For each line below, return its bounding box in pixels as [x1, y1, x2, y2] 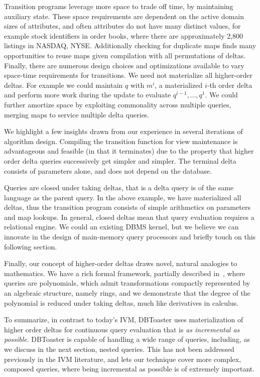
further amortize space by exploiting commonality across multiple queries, [4, 99, 231, 109]
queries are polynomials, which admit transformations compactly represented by [4, 278, 250, 288]
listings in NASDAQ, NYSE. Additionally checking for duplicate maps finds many [4, 40, 256, 51]
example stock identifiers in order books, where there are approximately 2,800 [4, 30, 243, 41]
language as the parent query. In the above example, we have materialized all [4, 192, 241, 202]
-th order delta [207, 79, 252, 90]
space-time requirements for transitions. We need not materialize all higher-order [4, 70, 252, 80]
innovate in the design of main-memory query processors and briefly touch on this [4, 231, 256, 242]
